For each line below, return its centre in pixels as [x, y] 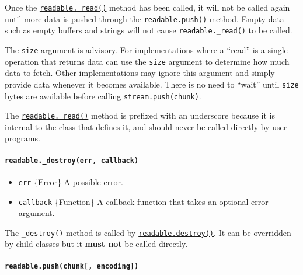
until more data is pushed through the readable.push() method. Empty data [144, 18]
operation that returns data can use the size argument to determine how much [147, 61]
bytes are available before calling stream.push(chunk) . [103, 95]
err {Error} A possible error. [71, 181]
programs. [22, 138]
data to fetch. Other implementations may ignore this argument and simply [140, 73]
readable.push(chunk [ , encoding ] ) [72, 266]
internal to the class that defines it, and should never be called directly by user [146, 126]
